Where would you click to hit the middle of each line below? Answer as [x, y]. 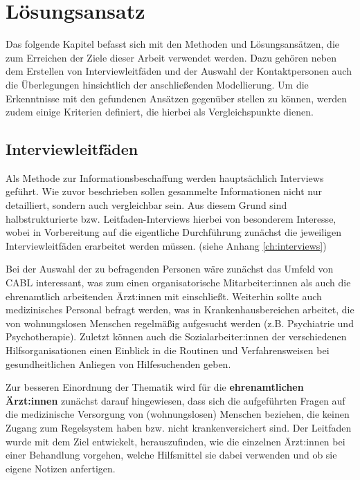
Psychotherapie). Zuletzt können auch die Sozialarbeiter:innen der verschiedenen [176, 336]
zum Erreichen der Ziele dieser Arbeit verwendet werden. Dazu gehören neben [171, 57]
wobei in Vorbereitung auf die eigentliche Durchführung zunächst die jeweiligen [174, 232]
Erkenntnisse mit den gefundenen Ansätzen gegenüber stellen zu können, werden [176, 98]
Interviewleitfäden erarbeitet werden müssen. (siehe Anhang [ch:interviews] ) [166, 245]
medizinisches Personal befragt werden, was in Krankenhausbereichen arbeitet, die [180, 310]
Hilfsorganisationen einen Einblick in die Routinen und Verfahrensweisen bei [168, 350]
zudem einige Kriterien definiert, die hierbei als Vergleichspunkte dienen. [160, 112]
